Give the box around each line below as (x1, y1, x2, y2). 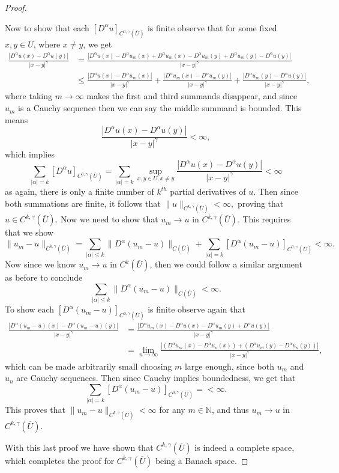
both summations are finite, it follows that (5, 197, 161, 209)
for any (159, 403, 185, 416)
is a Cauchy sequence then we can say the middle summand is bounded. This (18, 102, 302, 114)
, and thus (211, 403, 249, 416)
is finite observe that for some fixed (147, 21, 277, 34)
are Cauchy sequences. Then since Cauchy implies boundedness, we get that (16, 371, 296, 384)
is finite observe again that (148, 303, 245, 316)
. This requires (237, 213, 291, 225)
